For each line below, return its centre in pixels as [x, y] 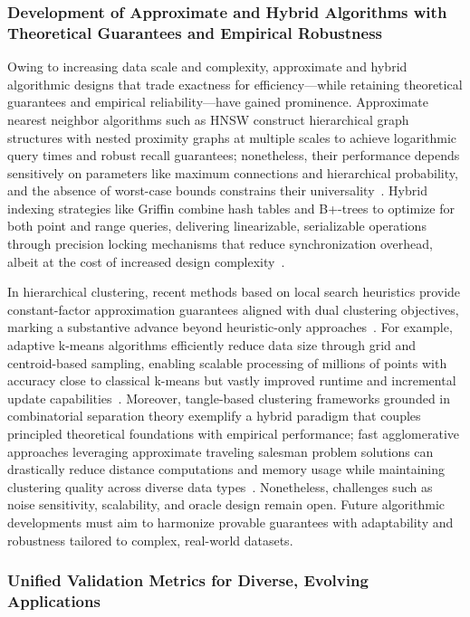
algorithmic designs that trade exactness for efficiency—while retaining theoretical [235, 84]
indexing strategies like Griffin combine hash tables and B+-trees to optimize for [231, 208]
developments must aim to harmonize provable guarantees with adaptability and [230, 522]
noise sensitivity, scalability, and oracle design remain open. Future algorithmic [226, 504]
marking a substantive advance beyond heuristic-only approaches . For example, [230, 327]
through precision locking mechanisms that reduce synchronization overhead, [220, 244]
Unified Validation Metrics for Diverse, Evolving [188, 580]
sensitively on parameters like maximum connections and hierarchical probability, [233, 172]
